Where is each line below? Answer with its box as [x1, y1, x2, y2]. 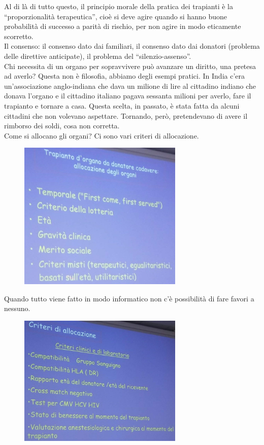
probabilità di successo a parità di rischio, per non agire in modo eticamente [4, 21, 241, 31]
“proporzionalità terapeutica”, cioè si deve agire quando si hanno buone [4, 11, 227, 21]
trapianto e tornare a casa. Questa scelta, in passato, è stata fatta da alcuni [4, 100, 240, 111]
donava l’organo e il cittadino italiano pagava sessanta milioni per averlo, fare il [4, 90, 251, 101]
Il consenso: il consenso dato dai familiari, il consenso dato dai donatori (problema [4, 41, 260, 51]
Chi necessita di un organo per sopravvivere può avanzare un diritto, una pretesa [4, 60, 256, 71]
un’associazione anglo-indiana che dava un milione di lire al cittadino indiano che [4, 80, 256, 91]
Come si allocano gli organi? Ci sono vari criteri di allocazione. [4, 130, 199, 141]
